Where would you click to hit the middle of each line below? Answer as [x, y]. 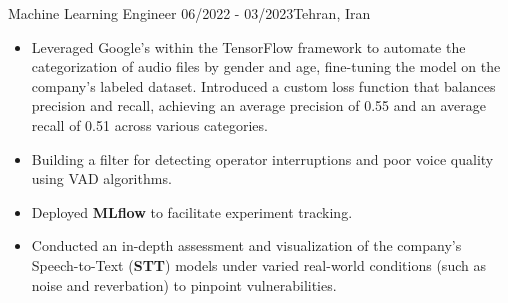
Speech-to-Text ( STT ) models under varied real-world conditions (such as [258, 264]
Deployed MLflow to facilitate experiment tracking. [192, 211]
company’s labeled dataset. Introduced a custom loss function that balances [263, 85]
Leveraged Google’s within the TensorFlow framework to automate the [248, 46]
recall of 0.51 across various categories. [149, 124]
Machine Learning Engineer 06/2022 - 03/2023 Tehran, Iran [189, 13]
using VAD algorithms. [101, 178]
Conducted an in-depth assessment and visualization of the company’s [246, 245]
